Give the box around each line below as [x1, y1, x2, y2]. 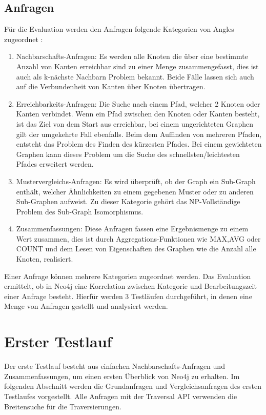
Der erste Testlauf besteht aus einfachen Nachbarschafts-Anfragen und [4, 361, 225, 371]
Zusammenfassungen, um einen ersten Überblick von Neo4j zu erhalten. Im [4, 370, 240, 381]
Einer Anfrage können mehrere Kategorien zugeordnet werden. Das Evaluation [4, 270, 251, 281]
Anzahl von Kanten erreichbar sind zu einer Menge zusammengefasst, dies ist [16, 61, 259, 71]
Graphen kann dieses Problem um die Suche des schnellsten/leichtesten [16, 148, 240, 159]
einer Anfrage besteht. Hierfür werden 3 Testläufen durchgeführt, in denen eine [4, 290, 252, 301]
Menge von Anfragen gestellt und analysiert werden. [4, 301, 168, 311]
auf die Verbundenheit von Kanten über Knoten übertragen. [16, 81, 206, 92]
